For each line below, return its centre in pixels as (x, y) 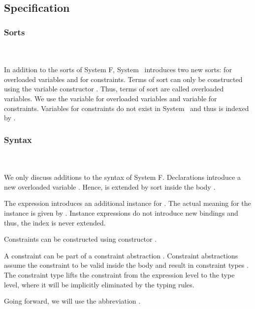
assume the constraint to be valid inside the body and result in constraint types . (126, 265)
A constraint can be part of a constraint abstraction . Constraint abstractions (121, 255)
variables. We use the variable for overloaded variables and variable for (111, 98)
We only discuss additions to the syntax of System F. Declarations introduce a (122, 177)
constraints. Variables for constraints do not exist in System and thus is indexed (127, 108)
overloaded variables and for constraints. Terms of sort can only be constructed (123, 79)
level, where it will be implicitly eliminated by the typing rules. (99, 284)
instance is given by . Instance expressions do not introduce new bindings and (121, 212)
